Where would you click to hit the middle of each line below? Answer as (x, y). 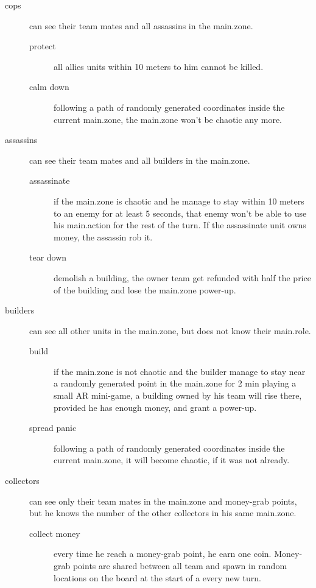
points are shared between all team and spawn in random (180, 565)
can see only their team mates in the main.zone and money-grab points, (163, 501)
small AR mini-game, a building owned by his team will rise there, (178, 395)
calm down (49, 87)
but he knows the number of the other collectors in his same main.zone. (163, 513)
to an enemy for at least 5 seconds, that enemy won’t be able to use (180, 213)
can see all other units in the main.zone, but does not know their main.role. (170, 330)
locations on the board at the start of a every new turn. (157, 577)
